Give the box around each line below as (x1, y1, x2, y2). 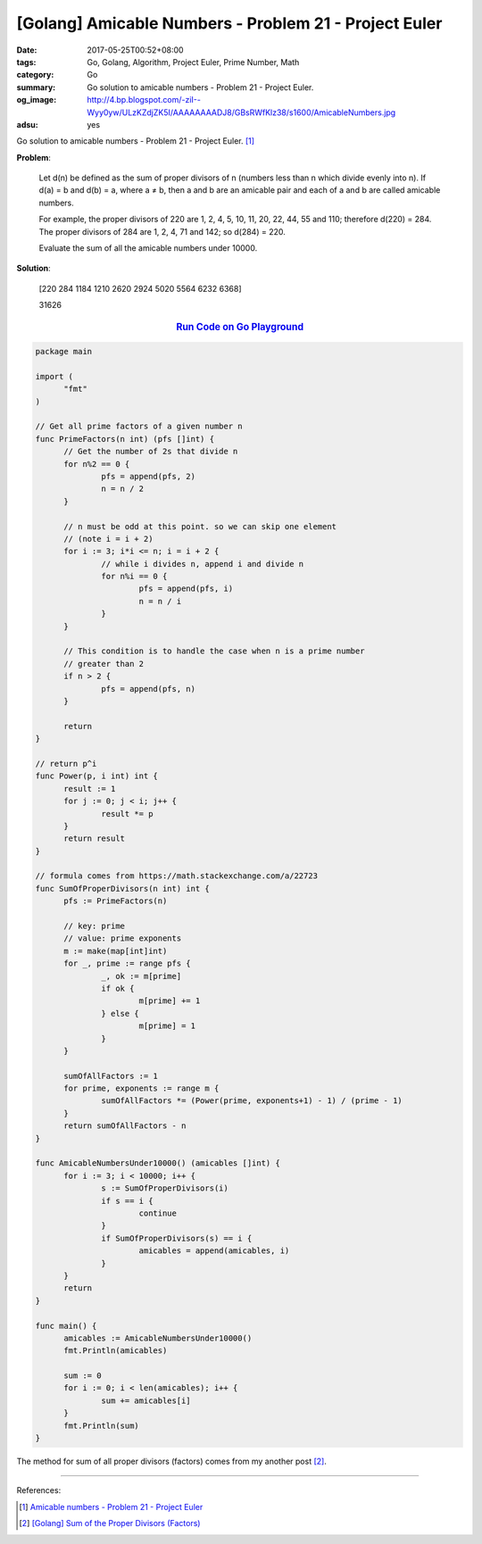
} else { (101, 1009, 140, 1018)
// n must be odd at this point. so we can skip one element (63, 521, 337, 531)
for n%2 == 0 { (63, 459, 130, 469)
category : (16, 70, 54, 80)
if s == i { (101, 1196, 154, 1206)
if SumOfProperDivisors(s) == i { (101, 1233, 253, 1243)
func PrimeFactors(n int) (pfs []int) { (35, 434, 214, 444)
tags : (16, 56, 37, 67)
